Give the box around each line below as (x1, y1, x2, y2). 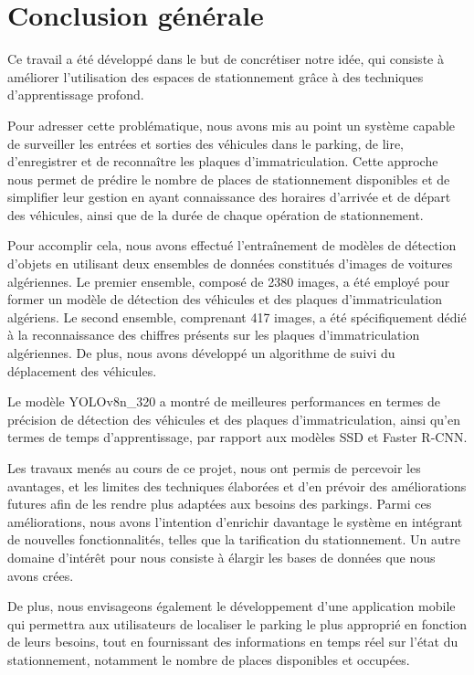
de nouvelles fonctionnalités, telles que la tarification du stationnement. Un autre (7, 530, 460, 549)
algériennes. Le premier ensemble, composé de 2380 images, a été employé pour (7, 271, 450, 290)
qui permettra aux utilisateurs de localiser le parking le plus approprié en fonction (7, 614, 468, 633)
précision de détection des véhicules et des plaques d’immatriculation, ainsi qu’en (7, 409, 460, 428)
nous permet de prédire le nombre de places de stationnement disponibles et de (7, 169, 450, 188)
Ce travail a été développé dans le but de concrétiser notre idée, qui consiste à (7, 49, 444, 69)
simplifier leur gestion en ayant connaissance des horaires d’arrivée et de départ (7, 187, 451, 206)
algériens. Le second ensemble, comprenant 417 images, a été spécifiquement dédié (7, 307, 467, 326)
